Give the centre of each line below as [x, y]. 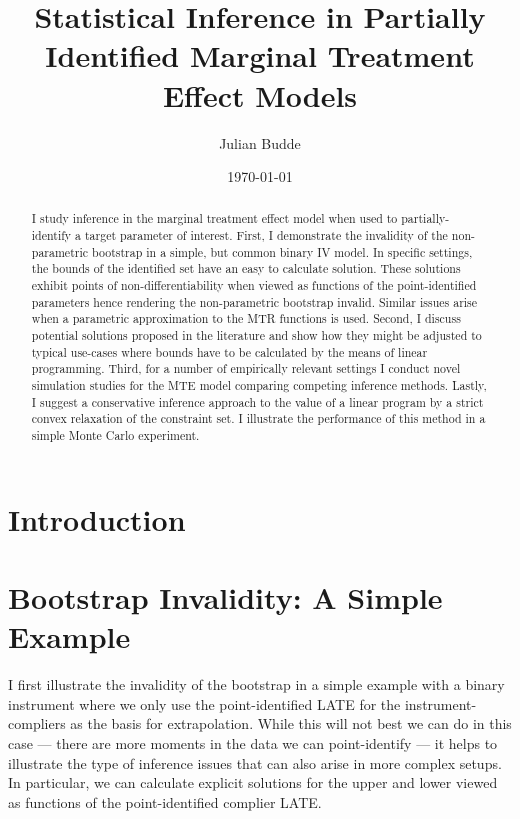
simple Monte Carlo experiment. [115, 435]
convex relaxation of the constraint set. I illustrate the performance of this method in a [258, 418]
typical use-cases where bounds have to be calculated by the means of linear [229, 351]
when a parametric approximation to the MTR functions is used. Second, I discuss [246, 318]
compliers [37, 723]
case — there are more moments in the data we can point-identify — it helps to [253, 742]
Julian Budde [260, 142]
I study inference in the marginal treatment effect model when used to [214, 218]
